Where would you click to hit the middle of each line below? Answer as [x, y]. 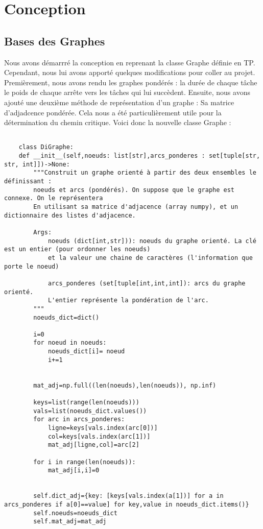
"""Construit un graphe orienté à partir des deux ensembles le [145, 173]
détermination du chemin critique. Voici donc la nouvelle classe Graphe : [118, 122]
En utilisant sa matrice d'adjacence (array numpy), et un [136, 207]
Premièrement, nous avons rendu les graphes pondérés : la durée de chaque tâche [131, 82]
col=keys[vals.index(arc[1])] [99, 436]
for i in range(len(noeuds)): [85, 462]
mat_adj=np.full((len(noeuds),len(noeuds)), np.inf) [125, 385]
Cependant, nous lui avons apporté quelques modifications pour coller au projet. [130, 72]
